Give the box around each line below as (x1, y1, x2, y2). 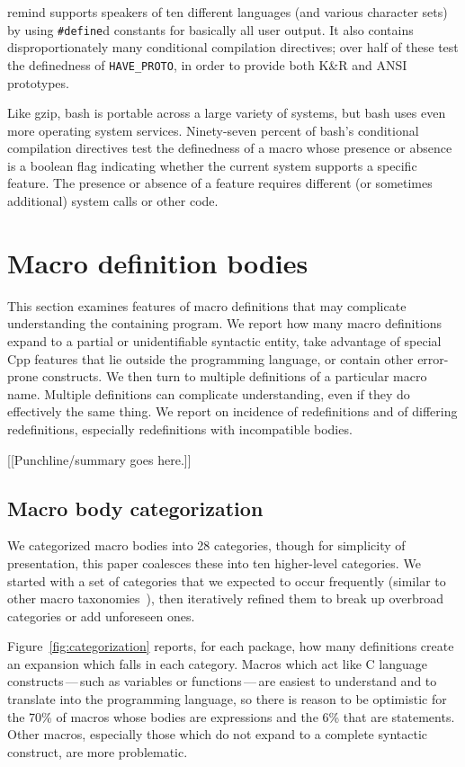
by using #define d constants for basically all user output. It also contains (7, 20, 414, 39)
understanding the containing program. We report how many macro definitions (7, 314, 443, 333)
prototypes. (7, 73, 69, 92)
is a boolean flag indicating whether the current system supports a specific (7, 156, 417, 174)
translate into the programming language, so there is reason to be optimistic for (7, 690, 447, 709)
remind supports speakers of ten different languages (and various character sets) (7, 3, 448, 21)
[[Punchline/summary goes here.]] (7, 450, 192, 468)
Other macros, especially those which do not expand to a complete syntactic (7, 725, 428, 744)
